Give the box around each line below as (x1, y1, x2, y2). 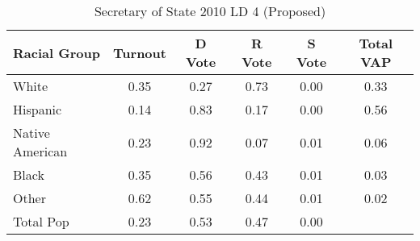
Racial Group (13, 43, 100, 62)
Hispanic (13, 100, 62, 118)
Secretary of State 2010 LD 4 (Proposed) (94, 2, 326, 20)
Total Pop (13, 212, 69, 231)
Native (13, 123, 50, 142)
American (13, 142, 68, 160)
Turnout (113, 43, 166, 62)
